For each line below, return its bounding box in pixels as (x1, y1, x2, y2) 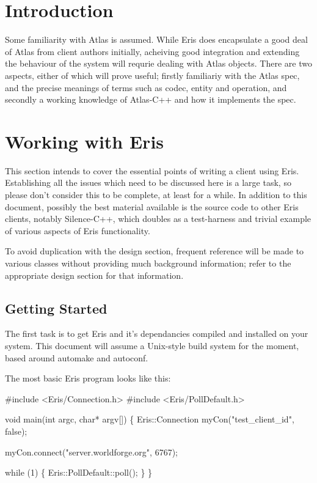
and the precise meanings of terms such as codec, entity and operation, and (5, 81, 287, 94)
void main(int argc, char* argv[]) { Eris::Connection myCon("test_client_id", (5, 413, 294, 426)
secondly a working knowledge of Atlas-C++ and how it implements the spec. (5, 93, 296, 106)
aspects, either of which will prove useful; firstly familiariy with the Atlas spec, (5, 68, 300, 81)
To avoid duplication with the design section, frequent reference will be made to (5, 245, 304, 257)
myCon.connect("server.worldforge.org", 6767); (5, 445, 178, 458)
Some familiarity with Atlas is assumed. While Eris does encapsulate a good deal (5, 33, 308, 46)
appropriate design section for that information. (5, 268, 184, 281)
